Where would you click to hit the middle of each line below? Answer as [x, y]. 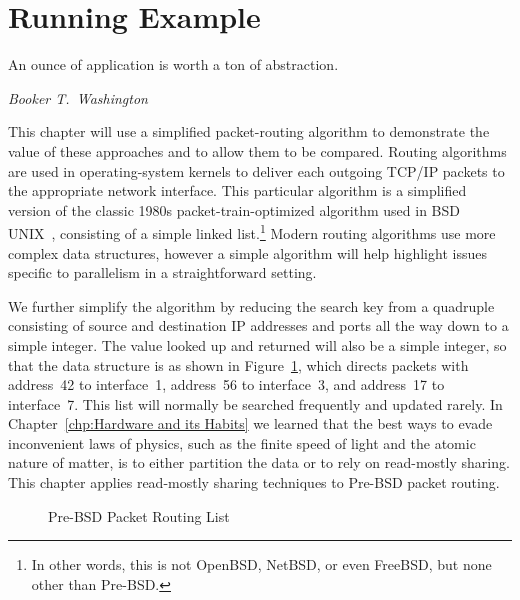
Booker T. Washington [78, 97]
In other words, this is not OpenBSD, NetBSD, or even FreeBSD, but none [261, 564]
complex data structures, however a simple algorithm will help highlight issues [247, 252]
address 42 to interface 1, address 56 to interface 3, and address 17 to [226, 384]
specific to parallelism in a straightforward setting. [162, 272]
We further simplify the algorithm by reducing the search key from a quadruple [251, 305]
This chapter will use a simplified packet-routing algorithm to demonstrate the [249, 131]
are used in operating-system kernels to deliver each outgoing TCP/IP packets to [256, 170]
